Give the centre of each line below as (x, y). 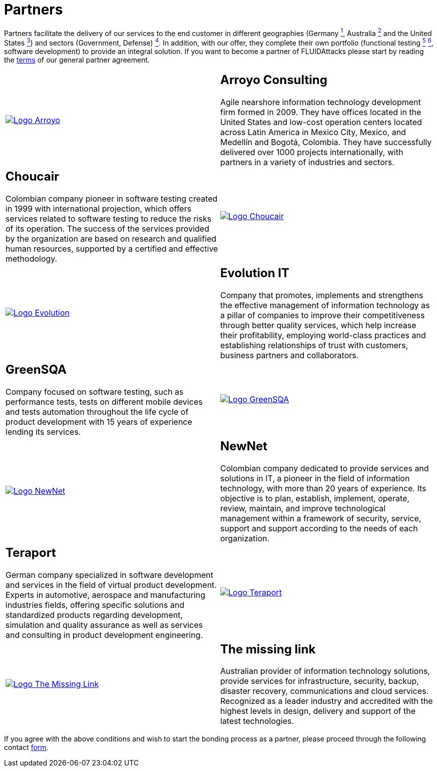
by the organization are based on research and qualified (111, 238)
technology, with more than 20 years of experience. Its (323, 488)
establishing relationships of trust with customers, (314, 345)
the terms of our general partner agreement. (77, 60)
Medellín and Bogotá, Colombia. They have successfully (326, 142)
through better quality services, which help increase (318, 325)
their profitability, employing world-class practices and (323, 335)
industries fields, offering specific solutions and (95, 605)
